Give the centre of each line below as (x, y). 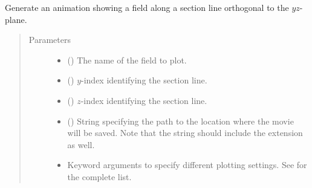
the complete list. (99, 176)
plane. (16, 19)
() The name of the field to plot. (127, 60)
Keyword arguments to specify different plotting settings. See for (187, 165)
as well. (81, 144)
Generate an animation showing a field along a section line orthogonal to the (147, 7)
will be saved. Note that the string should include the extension (185, 133)
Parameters (50, 40)
